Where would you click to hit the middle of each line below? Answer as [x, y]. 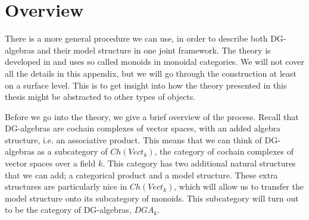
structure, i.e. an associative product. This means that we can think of [133, 139]
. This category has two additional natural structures [199, 163]
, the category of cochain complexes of [224, 151]
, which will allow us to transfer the [239, 186]
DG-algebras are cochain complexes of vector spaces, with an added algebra [143, 128]
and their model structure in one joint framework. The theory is [154, 50]
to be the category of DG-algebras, [68, 210]
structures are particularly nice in [66, 186]
